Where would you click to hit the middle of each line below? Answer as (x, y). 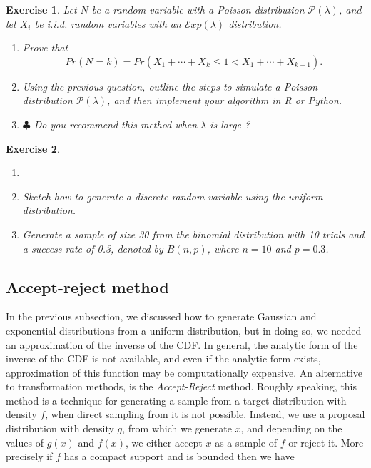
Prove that (45, 47)
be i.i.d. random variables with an (108, 23)
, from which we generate (177, 428)
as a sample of (246, 442)
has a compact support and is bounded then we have (179, 456)
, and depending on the (291, 428)
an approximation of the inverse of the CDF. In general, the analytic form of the (182, 344)
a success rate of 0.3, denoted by (93, 248)
